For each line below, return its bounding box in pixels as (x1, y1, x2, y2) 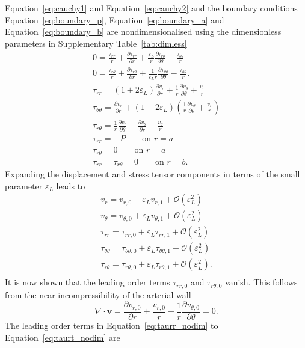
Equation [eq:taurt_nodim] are (5, 331, 120, 343)
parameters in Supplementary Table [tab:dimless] (5, 37, 187, 49)
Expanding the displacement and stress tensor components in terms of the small (5, 168, 300, 180)
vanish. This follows (225, 276, 298, 288)
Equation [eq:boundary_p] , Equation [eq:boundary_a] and (5, 13, 224, 26)
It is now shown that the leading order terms (5, 276, 170, 288)
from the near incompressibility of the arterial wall (5, 288, 191, 301)
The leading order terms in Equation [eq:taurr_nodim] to (5, 319, 218, 331)
